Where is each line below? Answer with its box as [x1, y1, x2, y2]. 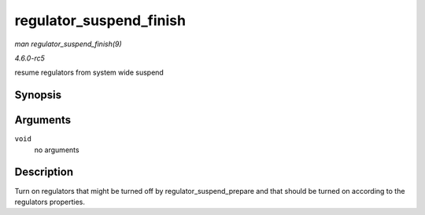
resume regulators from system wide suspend [14, 67, 164, 78]
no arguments [34, 145, 79, 155]
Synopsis [14, 89, 62, 102]
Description [14, 166, 74, 179]
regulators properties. [14, 197, 86, 206]
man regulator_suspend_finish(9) [14, 39, 122, 49]
